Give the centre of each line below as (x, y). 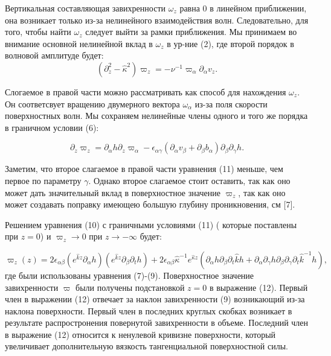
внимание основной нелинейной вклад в (79, 43)
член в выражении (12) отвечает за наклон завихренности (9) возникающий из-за (155, 299)
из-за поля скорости (231, 103)
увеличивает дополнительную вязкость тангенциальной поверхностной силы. (146, 346)
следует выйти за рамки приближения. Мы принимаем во (191, 32)
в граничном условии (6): (52, 127)
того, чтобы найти (38, 32)
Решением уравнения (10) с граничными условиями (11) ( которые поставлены (151, 224)
